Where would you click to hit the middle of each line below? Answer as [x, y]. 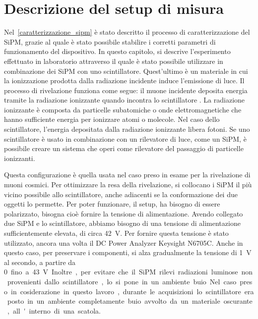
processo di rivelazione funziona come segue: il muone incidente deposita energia [126, 90]
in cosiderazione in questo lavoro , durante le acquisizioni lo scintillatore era [132, 291]
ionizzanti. [20, 158]
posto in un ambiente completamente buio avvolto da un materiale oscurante [130, 301]
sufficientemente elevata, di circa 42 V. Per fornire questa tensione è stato [116, 233]
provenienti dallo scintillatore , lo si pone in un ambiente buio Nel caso [122, 281]
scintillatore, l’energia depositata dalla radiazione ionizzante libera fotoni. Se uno [127, 129]
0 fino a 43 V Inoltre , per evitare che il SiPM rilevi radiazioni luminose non [129, 272]
